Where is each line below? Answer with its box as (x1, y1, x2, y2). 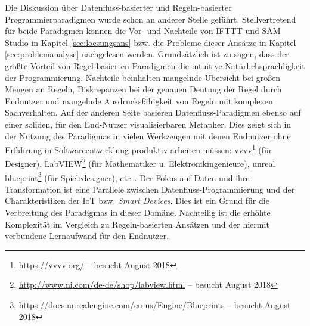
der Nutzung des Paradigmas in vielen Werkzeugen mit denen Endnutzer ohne (5, 129, 291, 142)
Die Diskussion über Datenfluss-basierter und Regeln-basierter (5, 1, 232, 13)
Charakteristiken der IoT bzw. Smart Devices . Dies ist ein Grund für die (5, 194, 269, 207)
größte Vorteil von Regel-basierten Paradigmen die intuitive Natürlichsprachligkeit (5, 59, 305, 72)
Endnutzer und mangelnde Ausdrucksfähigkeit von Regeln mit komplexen (5, 94, 273, 107)
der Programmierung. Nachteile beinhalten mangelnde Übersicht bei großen (5, 71, 281, 83)
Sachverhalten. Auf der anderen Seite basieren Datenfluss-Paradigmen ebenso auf (5, 106, 301, 119)
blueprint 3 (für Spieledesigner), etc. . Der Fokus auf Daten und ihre (5, 169, 250, 184)
